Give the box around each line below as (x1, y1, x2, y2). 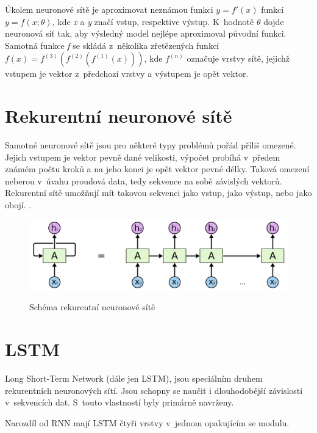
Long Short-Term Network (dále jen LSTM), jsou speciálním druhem (5, 372, 263, 385)
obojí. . (5, 198, 32, 211)
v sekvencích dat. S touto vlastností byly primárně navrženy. (5, 396, 234, 409)
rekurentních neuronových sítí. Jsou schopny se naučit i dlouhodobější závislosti (5, 384, 303, 396)
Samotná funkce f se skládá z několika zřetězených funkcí (5, 38, 219, 51)
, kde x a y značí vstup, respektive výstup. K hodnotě (52, 15, 254, 27)
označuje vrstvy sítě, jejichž (187, 52, 290, 65)
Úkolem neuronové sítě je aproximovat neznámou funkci (5, 3, 213, 15)
